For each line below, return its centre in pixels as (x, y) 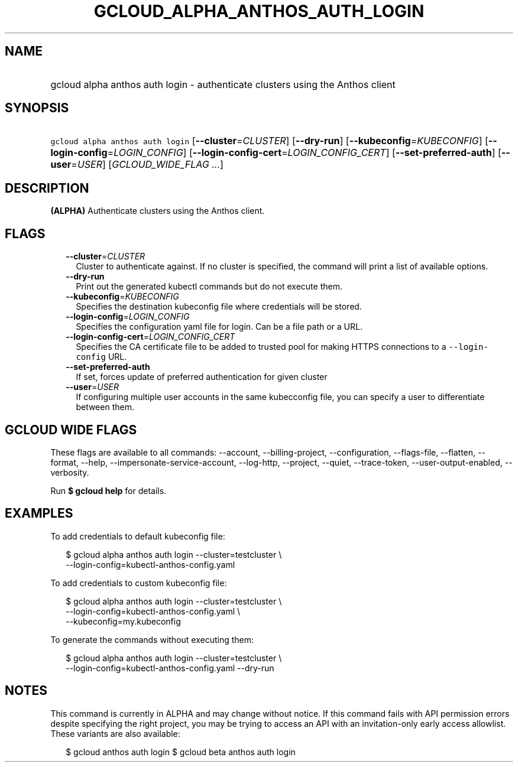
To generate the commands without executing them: (152, 639)
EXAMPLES (39, 513)
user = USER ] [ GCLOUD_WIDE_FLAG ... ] (137, 165)
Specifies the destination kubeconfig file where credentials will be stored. (219, 307)
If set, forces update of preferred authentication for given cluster (202, 377)
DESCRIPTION (47, 188)
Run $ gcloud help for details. (109, 490)
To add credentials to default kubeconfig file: (138, 536)
